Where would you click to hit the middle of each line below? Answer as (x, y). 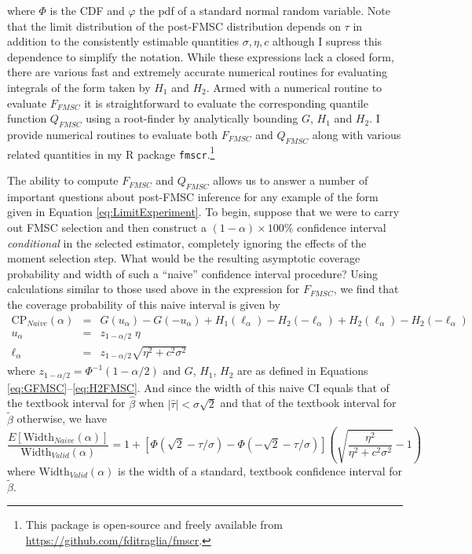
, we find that (366, 289)
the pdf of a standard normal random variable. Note (265, 10)
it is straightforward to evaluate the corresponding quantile (226, 103)
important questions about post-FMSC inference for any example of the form (193, 196)
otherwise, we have (62, 418)
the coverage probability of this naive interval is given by (144, 305)
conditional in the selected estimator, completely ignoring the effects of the (187, 242)
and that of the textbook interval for (308, 403)
